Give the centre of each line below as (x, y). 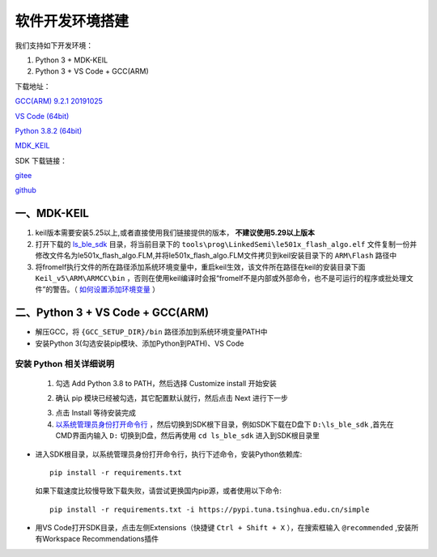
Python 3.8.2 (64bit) (49, 130)
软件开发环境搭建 (72, 21)
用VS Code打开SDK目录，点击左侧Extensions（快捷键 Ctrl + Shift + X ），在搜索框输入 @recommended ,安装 (223, 528)
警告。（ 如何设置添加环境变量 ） (106, 289)
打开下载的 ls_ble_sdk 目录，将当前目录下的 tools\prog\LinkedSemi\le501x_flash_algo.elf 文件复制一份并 (226, 244)
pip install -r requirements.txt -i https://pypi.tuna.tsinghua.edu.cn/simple (210, 509)
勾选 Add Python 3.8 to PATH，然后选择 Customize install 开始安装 (166, 383)
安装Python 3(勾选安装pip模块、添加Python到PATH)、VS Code (140, 343)
